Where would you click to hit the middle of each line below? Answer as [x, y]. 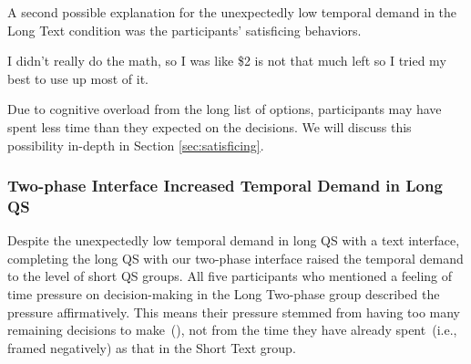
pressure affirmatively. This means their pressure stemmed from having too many [234, 312]
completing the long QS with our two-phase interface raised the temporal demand [235, 258]
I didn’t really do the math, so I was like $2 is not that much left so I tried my [227, 61]
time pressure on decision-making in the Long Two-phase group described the [224, 294]
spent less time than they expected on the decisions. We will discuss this [210, 126]
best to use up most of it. [78, 78]
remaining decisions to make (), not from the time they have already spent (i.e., [232, 330]
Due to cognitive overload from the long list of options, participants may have [225, 109]
